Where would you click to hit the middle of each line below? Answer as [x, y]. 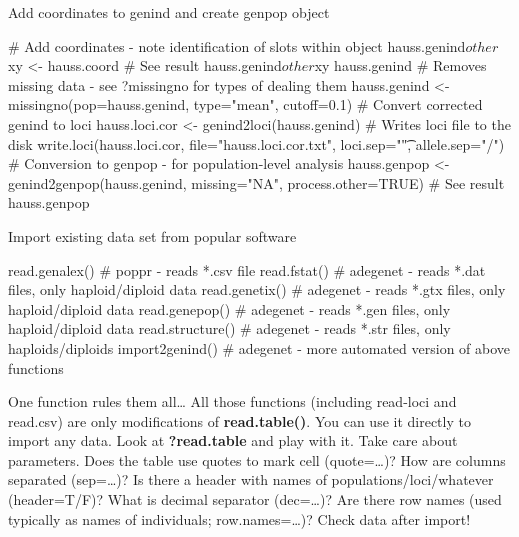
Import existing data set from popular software [152, 235]
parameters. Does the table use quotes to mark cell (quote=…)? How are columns [257, 459]
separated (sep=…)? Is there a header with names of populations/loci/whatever [251, 479]
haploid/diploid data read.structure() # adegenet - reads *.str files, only [229, 328]
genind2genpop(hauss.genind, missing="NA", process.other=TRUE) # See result [256, 182]
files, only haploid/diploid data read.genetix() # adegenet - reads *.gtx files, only [257, 289]
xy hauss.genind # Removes [400, 65]
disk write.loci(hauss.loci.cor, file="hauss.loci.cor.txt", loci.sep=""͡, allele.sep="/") [256, 143]
